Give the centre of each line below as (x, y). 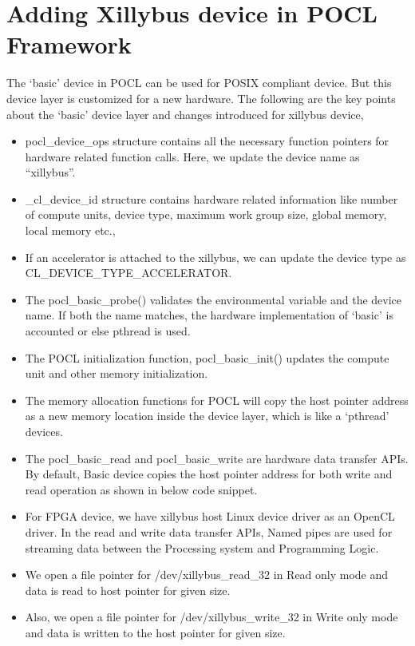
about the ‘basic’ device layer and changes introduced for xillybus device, (185, 114)
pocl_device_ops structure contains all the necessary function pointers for (207, 141)
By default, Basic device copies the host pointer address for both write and (209, 474)
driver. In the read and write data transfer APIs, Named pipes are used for (209, 531)
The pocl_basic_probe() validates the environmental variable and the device (213, 299)
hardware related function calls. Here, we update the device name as (192, 156)
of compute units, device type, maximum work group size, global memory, (206, 214)
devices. (44, 431)
